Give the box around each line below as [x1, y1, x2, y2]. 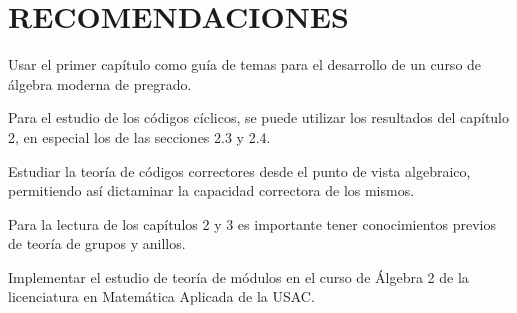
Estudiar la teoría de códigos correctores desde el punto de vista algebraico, [8, 160, 471, 181]
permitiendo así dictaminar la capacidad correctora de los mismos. [8, 180, 415, 201]
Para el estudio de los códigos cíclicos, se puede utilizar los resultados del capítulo [8, 107, 510, 128]
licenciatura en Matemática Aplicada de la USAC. [8, 286, 315, 307]
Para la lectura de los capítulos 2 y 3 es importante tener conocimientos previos [8, 213, 497, 234]
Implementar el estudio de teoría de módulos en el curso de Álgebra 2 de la [8, 266, 469, 287]
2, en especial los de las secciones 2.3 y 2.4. [8, 126, 271, 147]
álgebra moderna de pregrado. [8, 73, 192, 94]
